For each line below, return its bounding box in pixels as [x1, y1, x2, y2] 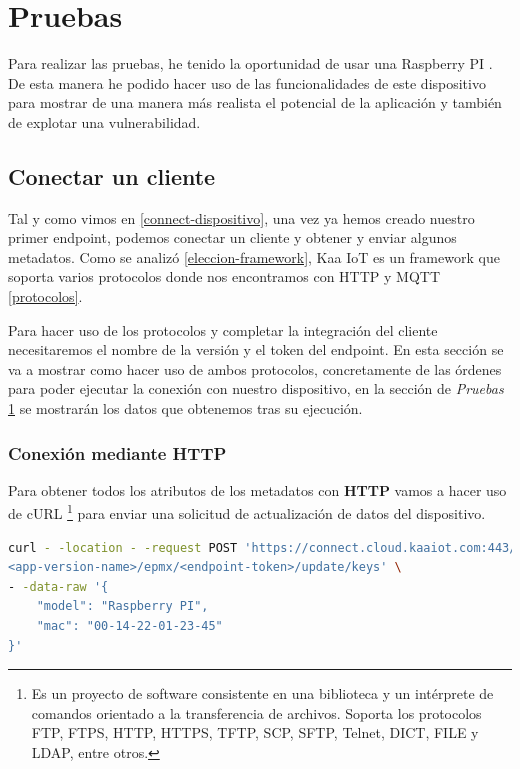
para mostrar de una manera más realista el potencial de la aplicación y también [8, 92, 502, 113]
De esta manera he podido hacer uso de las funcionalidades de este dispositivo [8, 72, 486, 93]
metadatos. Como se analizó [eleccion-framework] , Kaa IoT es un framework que [8, 246, 500, 267]
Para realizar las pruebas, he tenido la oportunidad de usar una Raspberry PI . [8, 53, 493, 74]
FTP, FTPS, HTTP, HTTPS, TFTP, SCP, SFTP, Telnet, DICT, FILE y [31, 722, 479, 743]
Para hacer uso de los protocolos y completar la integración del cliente [8, 319, 438, 340]
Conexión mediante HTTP [8, 440, 227, 465]
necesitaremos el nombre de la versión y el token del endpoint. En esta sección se [8, 339, 504, 360]
